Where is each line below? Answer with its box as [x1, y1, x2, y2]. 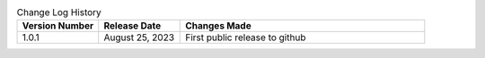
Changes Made [185, 20, 251, 32]
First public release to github [185, 31, 306, 44]
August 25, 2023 [103, 31, 175, 44]
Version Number [22, 20, 94, 32]
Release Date [103, 20, 162, 32]
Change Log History [16, 6, 102, 19]
